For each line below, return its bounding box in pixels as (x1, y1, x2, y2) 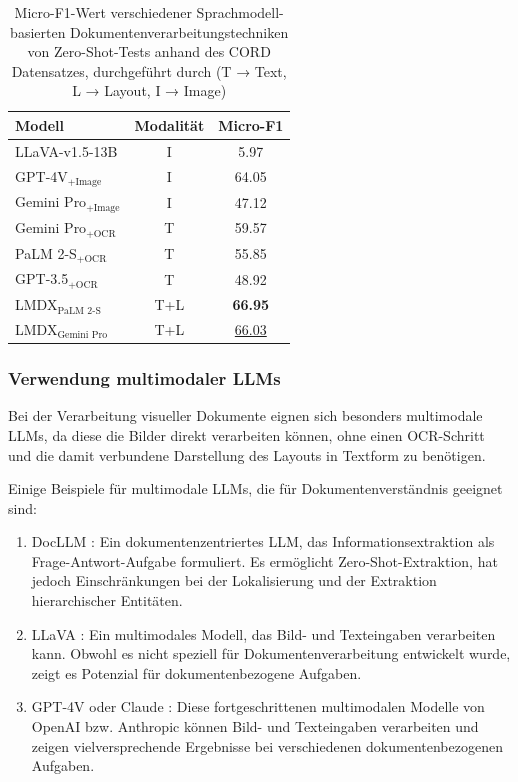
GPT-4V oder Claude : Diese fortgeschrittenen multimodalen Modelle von (31, 696, 485, 717)
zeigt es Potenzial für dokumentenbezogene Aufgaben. (31, 662, 362, 683)
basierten (10, 21, 66, 42)
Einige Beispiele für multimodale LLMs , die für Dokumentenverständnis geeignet (8, 478, 503, 499)
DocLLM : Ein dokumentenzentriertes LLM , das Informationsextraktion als (31, 531, 495, 552)
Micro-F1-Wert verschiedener (14, 2, 192, 22)
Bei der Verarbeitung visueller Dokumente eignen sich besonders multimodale (8, 405, 483, 426)
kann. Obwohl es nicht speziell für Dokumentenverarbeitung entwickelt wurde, (31, 643, 511, 664)
